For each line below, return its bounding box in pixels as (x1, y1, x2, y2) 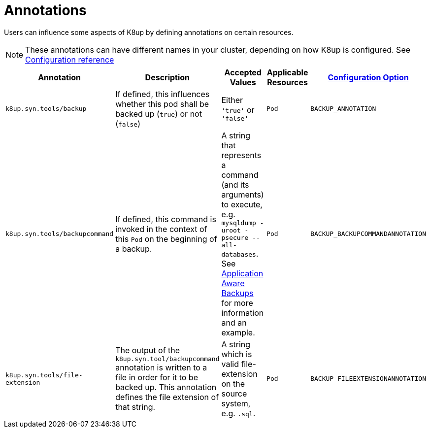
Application (221, 268, 264, 278)
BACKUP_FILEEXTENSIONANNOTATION (310, 375, 426, 383)
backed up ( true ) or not (115, 108, 202, 119)
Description (145, 72, 190, 82)
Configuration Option (328, 72, 409, 82)
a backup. (115, 243, 152, 254)
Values (230, 77, 256, 87)
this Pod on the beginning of (115, 233, 217, 244)
